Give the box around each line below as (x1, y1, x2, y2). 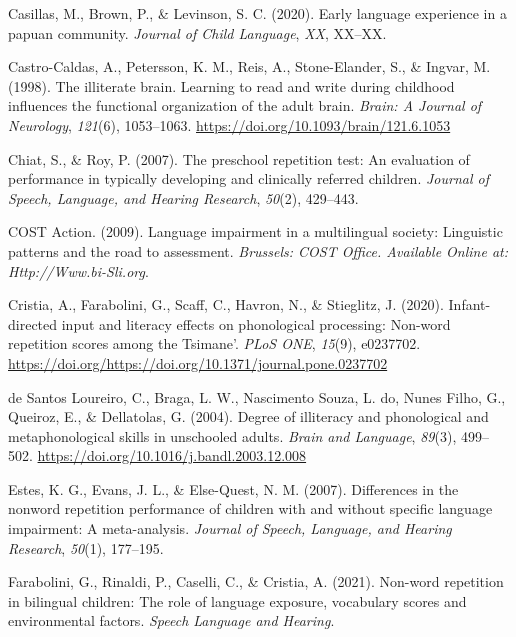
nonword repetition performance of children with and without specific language (8, 498, 493, 519)
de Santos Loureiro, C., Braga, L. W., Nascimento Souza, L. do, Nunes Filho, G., (8, 386, 506, 407)
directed (8, 313, 58, 334)
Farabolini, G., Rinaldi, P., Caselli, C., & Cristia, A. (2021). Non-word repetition (8, 571, 504, 592)
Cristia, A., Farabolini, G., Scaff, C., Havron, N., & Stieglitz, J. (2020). (8, 294, 444, 315)
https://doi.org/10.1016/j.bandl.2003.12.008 (37, 445, 307, 466)
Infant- (448, 294, 491, 315)
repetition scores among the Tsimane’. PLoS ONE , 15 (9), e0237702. (8, 333, 421, 354)
